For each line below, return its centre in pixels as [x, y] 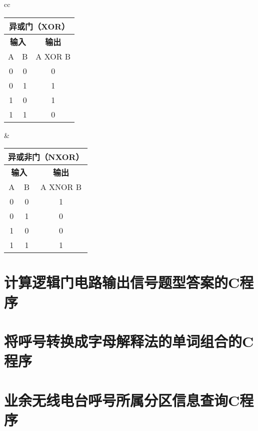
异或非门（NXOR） [46, 157]
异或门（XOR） [39, 26]
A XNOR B [61, 187]
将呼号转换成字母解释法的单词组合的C [129, 341]
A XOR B [53, 56]
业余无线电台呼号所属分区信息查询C [122, 400]
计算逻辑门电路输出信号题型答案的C [122, 282]
